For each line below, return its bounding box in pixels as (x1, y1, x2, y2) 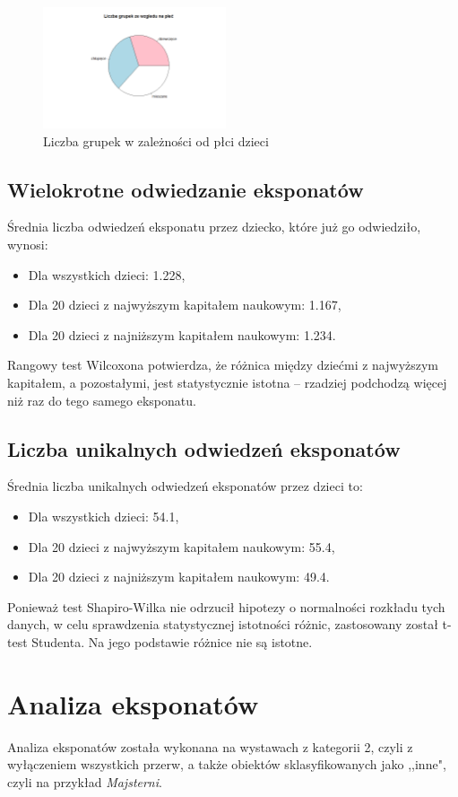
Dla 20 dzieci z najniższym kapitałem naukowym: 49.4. (28, 567, 330, 586)
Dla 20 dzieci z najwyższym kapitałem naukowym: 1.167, (28, 295, 341, 314)
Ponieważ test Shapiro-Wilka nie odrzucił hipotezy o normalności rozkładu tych (7, 597, 445, 616)
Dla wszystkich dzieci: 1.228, (28, 265, 186, 284)
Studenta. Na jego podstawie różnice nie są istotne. (31, 632, 313, 651)
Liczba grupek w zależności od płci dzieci (43, 131, 269, 150)
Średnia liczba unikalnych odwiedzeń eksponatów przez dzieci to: (7, 477, 363, 495)
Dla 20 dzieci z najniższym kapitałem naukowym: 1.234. (28, 325, 336, 344)
